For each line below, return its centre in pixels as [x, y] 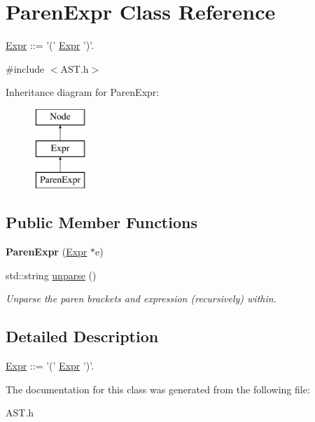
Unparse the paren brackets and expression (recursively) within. [141, 298]
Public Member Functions [101, 222]
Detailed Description [82, 336]
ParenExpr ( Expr [47, 252]
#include [25, 68]
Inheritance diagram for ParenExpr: [83, 92]
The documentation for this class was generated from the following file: [158, 389]
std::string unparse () [51, 275]
